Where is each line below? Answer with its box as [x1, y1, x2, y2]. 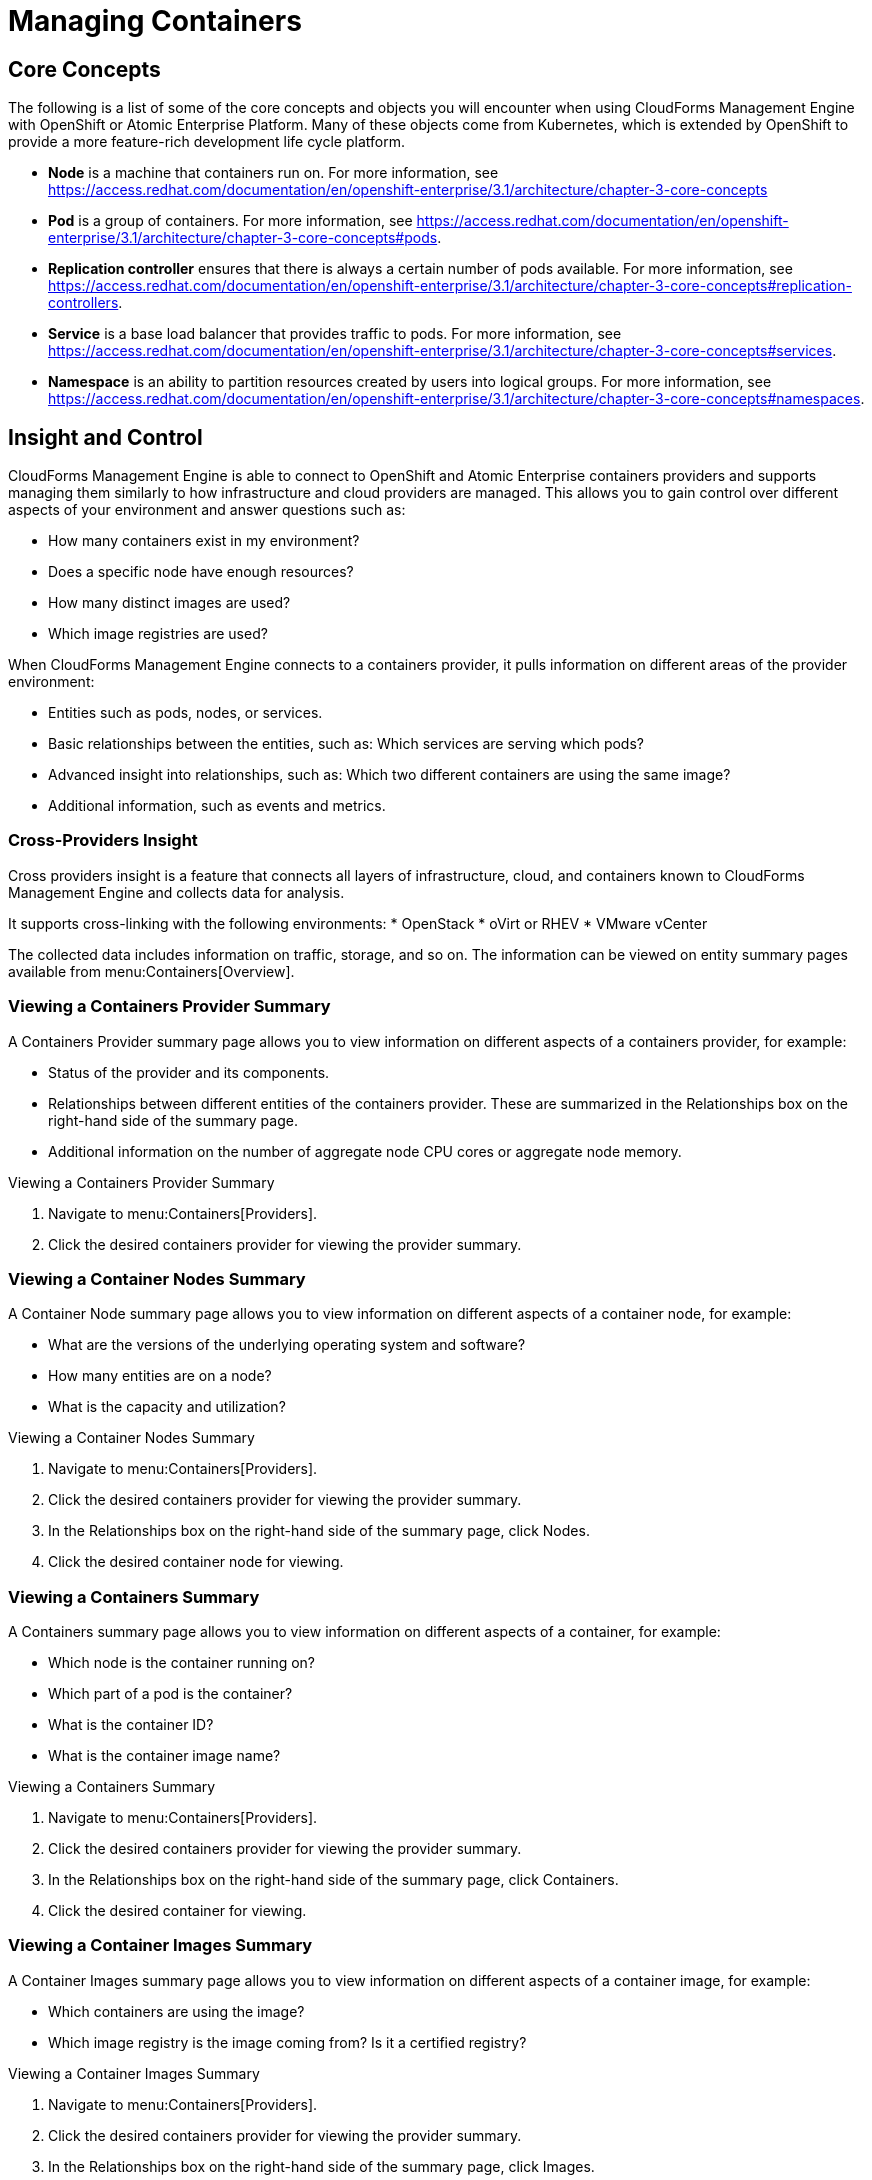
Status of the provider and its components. [48, 1063, 330, 1081]
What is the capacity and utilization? [48, 1398, 286, 1416]
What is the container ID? [48, 1716, 214, 1734]
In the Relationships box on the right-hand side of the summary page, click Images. [48, 2157, 595, 2175]
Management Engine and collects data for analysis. [8, 883, 345, 901]
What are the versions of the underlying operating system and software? [48, 1336, 526, 1354]
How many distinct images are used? [48, 594, 291, 612]
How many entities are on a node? [48, 1367, 272, 1385]
